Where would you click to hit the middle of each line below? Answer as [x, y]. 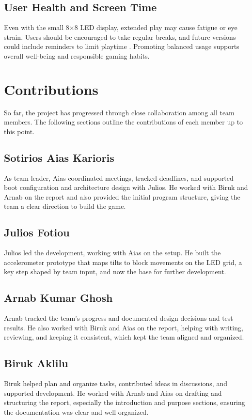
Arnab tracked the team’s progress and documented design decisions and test [118, 318]
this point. [19, 131]
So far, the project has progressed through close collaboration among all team [119, 112]
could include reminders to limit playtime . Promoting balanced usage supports [122, 46]
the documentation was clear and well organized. [76, 412]
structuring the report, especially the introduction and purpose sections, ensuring [125, 402]
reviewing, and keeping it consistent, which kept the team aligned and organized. [124, 337]
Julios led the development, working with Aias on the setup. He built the [112, 253]
